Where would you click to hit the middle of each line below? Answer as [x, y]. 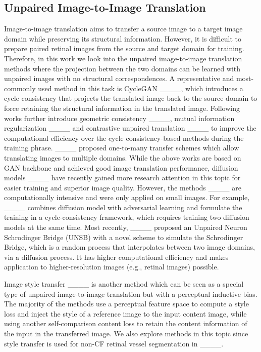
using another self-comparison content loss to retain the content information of [126, 323]
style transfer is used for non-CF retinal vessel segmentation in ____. [114, 343]
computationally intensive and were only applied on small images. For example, [127, 197]
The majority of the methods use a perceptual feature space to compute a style [126, 304]
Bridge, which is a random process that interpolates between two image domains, [129, 247]
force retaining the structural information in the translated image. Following [122, 108]
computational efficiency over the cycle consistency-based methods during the [124, 138]
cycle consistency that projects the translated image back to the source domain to [131, 98]
